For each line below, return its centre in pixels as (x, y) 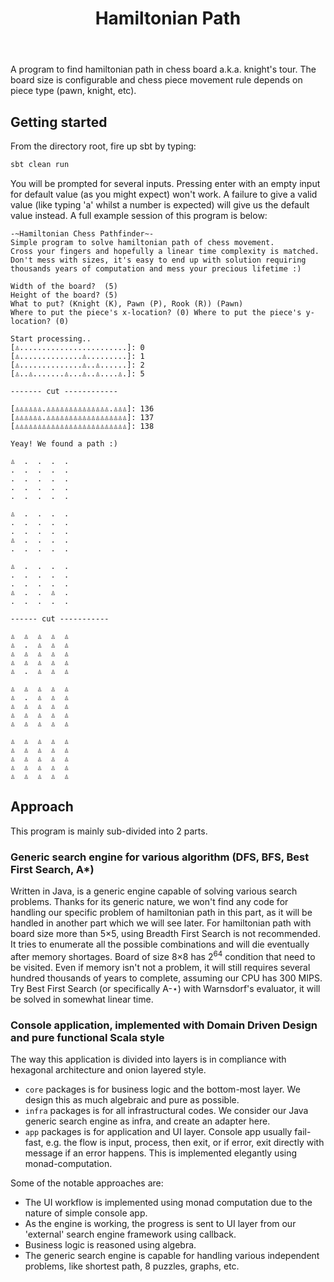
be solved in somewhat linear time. (82, 999)
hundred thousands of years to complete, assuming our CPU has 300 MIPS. (166, 978)
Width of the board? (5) (64, 286)
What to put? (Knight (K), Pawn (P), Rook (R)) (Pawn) (127, 303)
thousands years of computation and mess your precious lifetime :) (156, 268)
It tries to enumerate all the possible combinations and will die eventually (160, 944)
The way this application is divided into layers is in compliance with (148, 1059)
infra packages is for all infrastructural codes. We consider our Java (166, 1110)
